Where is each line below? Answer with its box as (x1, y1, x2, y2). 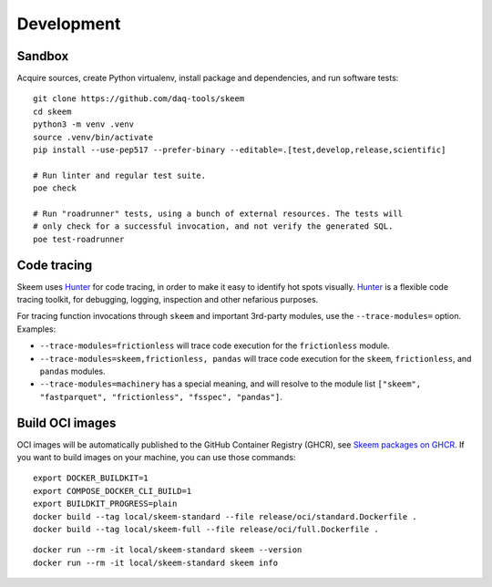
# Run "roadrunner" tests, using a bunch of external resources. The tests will (33, 208, 404, 219)
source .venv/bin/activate (33, 132, 154, 142)
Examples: (16, 324, 56, 335)
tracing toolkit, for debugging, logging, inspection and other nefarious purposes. (16, 294, 319, 305)
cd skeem (33, 106, 72, 117)
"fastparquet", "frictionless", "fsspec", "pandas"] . (39, 391, 282, 402)
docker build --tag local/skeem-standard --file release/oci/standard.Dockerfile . (33, 511, 418, 521)
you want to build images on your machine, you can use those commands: (16, 452, 296, 463)
